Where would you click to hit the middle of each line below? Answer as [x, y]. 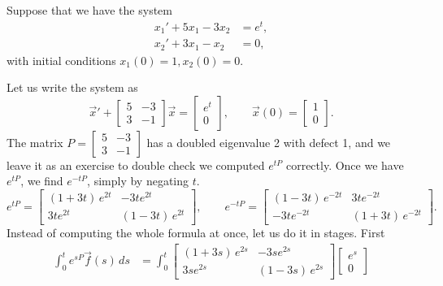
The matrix [35, 142]
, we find [42, 181]
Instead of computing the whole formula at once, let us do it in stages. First [196, 233]
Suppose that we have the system [89, 10]
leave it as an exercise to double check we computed [136, 165]
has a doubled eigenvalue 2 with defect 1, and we [269, 142]
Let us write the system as [72, 87]
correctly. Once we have [345, 165]
